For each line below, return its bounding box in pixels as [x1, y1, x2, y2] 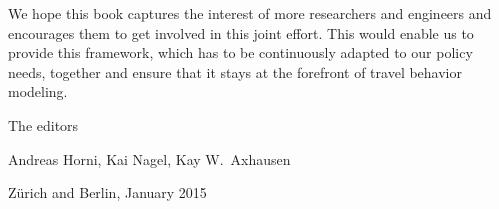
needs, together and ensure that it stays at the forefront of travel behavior [8, 61, 462, 82]
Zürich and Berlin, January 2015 [8, 182, 207, 203]
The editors [8, 114, 79, 135]
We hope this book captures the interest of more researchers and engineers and [8, 3, 492, 23]
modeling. [8, 81, 68, 102]
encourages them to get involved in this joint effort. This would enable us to [8, 22, 474, 43]
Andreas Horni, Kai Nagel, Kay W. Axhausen [8, 148, 291, 169]
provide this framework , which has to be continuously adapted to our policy [8, 42, 473, 63]
